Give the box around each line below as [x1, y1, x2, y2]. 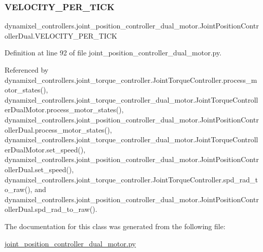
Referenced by [5, 65, 49, 75]
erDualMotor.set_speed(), [5, 144, 86, 154]
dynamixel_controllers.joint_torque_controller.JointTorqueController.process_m [5, 74, 257, 85]
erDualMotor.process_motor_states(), [5, 104, 124, 115]
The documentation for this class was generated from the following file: [5, 220, 225, 231]
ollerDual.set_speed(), [5, 164, 74, 174]
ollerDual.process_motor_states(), [5, 124, 112, 135]
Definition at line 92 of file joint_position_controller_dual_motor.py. [5, 47, 222, 58]
